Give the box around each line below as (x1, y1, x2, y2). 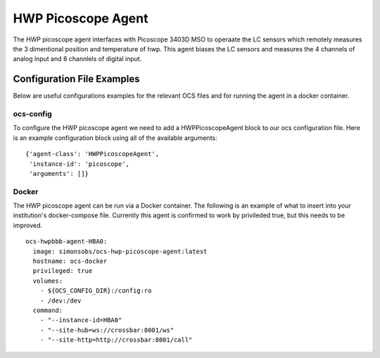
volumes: (32, 276, 63, 285)
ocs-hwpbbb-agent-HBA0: (25, 238, 108, 245)
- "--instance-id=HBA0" (39, 317, 122, 324)
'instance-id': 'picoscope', (29, 160, 130, 168)
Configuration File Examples (13, 73, 140, 85)
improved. (13, 221, 42, 229)
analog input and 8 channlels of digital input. (13, 55, 142, 63)
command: (32, 306, 63, 314)
